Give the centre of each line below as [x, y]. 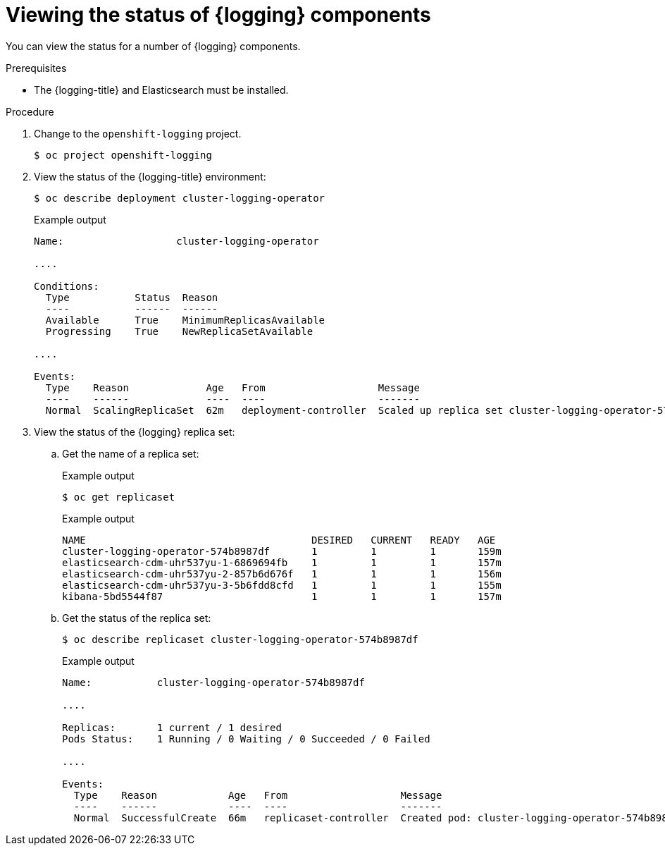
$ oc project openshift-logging [123, 155]
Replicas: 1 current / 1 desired [172, 727]
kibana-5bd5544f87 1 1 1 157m [282, 596]
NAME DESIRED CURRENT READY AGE [279, 540]
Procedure [30, 111]
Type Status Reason [132, 297]
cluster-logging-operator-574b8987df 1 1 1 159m [282, 551]
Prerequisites [36, 68]
